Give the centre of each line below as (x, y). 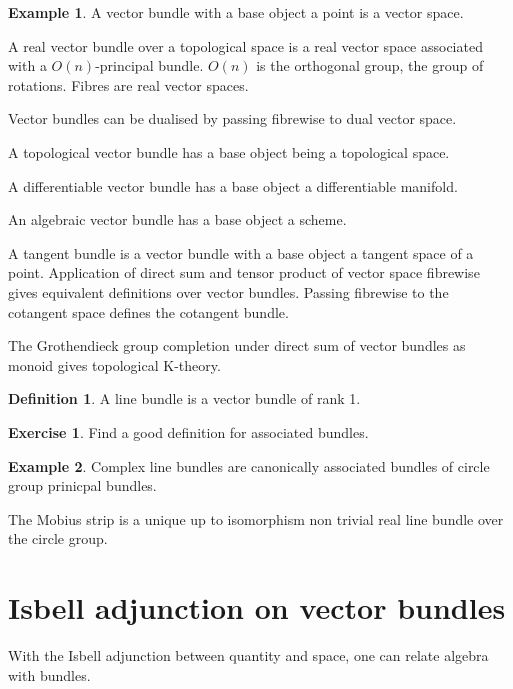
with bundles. (49, 674)
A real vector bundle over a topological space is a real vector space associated (245, 45)
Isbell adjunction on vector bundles (257, 607)
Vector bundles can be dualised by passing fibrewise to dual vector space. (232, 118)
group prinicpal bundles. (82, 485)
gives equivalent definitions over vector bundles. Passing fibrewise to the (228, 291)
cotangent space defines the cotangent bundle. (148, 311)
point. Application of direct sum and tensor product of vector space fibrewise (244, 272)
